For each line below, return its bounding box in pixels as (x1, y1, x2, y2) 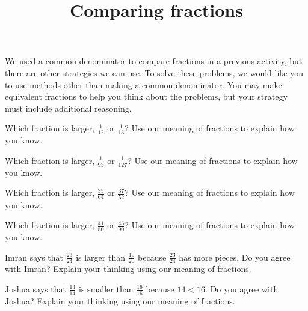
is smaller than (79, 282, 134, 295)
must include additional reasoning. (5, 101, 132, 114)
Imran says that (5, 250, 64, 263)
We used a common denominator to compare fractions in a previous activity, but (5, 55, 303, 67)
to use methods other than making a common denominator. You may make (5, 78, 282, 91)
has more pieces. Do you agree (179, 250, 291, 263)
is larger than (76, 250, 125, 263)
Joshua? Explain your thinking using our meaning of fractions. (5, 294, 235, 307)
